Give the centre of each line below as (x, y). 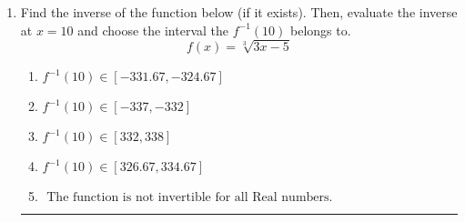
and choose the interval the (153, 30)
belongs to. (321, 30)
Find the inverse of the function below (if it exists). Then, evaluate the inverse (239, 12)
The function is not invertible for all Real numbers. (190, 198)
